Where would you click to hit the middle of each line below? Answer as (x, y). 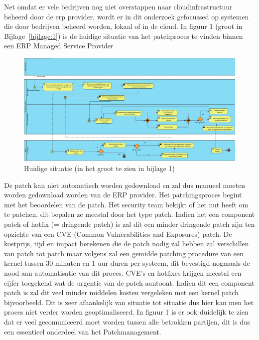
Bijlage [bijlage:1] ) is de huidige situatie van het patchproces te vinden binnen (124, 36)
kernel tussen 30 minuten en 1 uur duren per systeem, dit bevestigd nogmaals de (127, 263)
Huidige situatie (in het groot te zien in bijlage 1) (100, 168)
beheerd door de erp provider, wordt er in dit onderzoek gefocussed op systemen (127, 16)
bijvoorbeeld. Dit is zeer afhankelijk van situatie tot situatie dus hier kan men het (129, 302)
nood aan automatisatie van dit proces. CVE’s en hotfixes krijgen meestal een (123, 272)
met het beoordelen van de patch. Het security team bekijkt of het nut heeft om (126, 204)
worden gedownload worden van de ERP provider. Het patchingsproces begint (123, 195)
